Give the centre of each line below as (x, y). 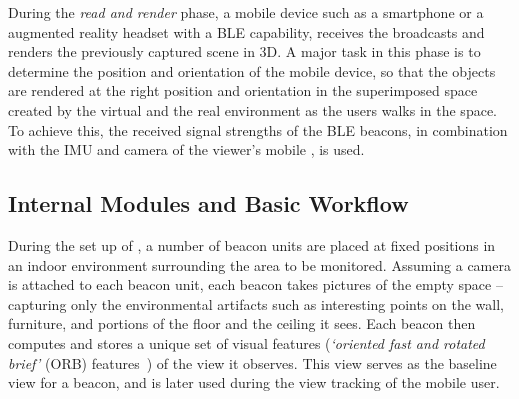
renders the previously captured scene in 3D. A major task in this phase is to (244, 51)
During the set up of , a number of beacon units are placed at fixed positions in (252, 244)
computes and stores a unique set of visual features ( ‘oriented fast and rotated (246, 342)
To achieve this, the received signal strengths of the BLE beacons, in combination (258, 129)
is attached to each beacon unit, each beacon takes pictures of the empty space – (255, 284)
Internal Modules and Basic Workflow (208, 203)
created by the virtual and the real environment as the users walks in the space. (252, 109)
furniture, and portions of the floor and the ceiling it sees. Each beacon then (242, 323)
